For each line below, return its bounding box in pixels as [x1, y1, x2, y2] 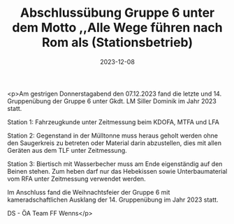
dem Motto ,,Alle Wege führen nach [11, 20, 223, 36]
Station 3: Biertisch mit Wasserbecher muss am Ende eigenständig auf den [7, 159, 223, 168]
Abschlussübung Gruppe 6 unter [20, 5, 215, 21]
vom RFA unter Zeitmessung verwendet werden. [7, 174, 146, 183]
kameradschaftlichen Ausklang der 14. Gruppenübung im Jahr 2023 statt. [7, 195, 219, 204]
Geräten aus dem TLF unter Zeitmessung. [7, 146, 127, 154]
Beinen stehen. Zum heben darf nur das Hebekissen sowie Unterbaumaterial [7, 167, 228, 175]
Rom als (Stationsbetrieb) [41, 35, 193, 50]
